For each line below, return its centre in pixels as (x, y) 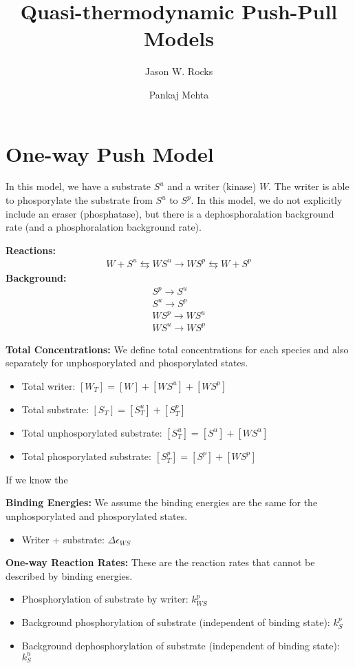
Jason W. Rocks (179, 71)
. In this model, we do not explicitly (267, 200)
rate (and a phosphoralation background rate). (104, 227)
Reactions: (31, 250)
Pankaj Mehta (179, 94)
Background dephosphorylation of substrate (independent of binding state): (181, 645)
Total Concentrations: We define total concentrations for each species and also (177, 349)
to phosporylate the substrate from (79, 200)
